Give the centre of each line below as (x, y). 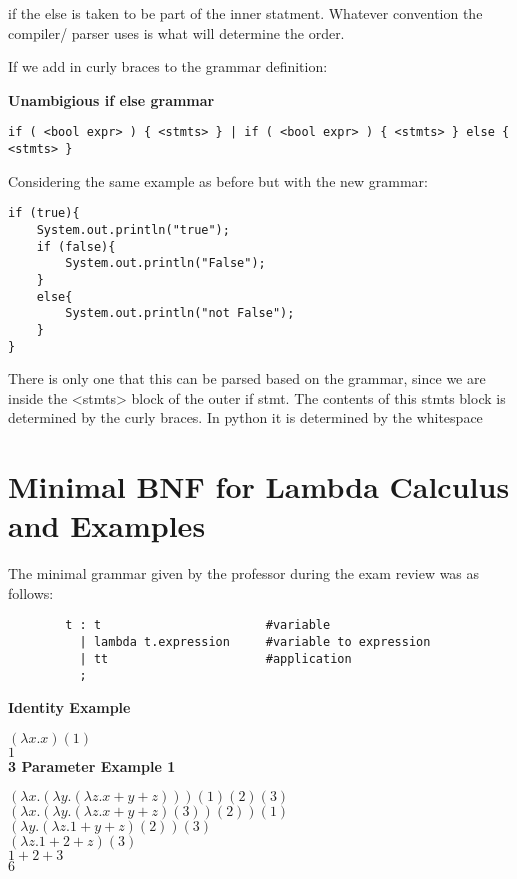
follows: (31, 592)
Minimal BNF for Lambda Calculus (259, 486)
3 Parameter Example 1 (92, 765)
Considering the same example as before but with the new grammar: (218, 180)
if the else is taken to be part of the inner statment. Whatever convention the (245, 13)
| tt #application (215, 658)
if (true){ (44, 213)
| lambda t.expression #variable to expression (255, 642)
